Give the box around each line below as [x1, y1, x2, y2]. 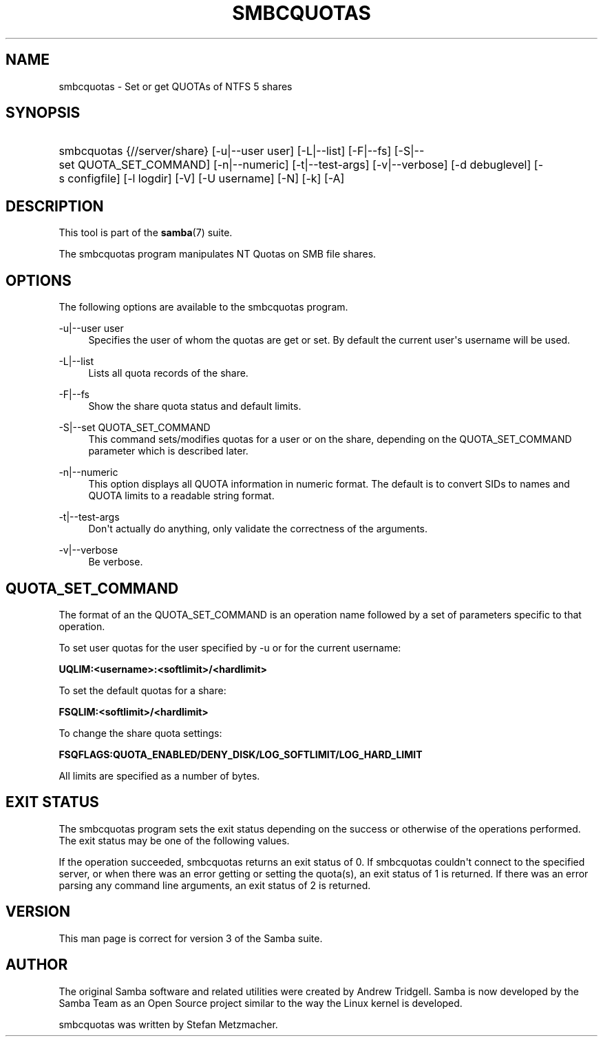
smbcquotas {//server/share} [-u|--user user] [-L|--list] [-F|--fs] [59, 144, 392, 158]
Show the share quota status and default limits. [88, 400, 301, 413]
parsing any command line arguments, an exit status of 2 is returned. [59, 879, 371, 891]
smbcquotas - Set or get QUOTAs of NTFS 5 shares [59, 80, 293, 92]
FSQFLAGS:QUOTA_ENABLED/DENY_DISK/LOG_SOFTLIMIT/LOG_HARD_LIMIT [59, 748, 423, 760]
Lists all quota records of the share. [88, 367, 248, 379]
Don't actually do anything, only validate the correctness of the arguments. [88, 523, 428, 535]
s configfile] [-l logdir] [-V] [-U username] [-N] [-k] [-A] [59, 171, 345, 186]
